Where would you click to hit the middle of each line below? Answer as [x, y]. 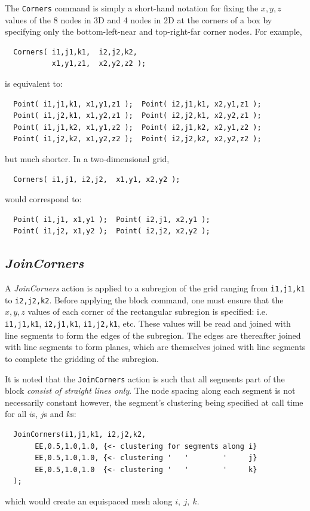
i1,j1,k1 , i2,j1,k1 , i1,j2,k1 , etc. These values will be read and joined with [148, 323]
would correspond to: [43, 199]
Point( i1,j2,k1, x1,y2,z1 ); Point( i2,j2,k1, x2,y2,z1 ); [137, 116]
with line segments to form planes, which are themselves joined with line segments [155, 347]
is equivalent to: [34, 83]
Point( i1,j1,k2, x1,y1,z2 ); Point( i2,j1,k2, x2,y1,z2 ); [137, 127]
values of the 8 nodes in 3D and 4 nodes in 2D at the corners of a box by [139, 19]
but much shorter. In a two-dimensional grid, [87, 159]
